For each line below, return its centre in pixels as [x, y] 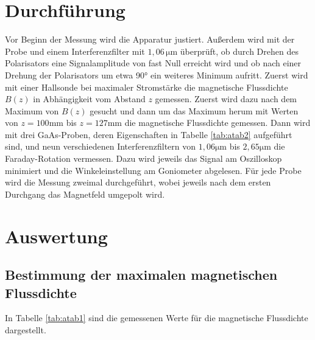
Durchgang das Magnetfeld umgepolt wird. [85, 194]
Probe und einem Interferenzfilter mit [75, 51]
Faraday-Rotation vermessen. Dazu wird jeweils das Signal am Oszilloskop [143, 158]
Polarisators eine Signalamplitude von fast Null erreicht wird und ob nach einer [153, 63]
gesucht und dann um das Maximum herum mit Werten [194, 110]
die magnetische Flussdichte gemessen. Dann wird [218, 123]
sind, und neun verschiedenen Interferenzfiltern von [101, 146]
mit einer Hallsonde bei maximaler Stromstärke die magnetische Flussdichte [147, 87]
